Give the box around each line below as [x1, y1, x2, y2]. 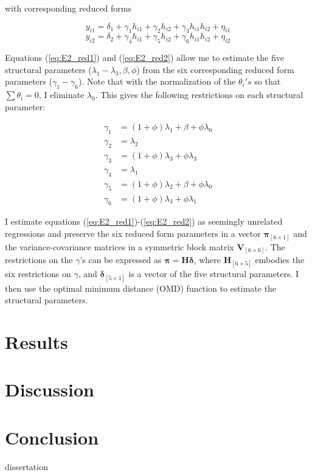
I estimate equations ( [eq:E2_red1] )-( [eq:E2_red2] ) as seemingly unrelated [5, 215, 283, 228]
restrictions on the [5, 253, 73, 266]
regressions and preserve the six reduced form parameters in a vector [5, 227, 261, 239]
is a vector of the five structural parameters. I [128, 267, 299, 280]
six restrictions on [5, 267, 71, 280]
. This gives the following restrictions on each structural [95, 88, 303, 101]
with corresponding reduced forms [5, 2, 131, 14]
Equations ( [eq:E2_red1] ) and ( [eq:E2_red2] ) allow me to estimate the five [5, 51, 284, 64]
